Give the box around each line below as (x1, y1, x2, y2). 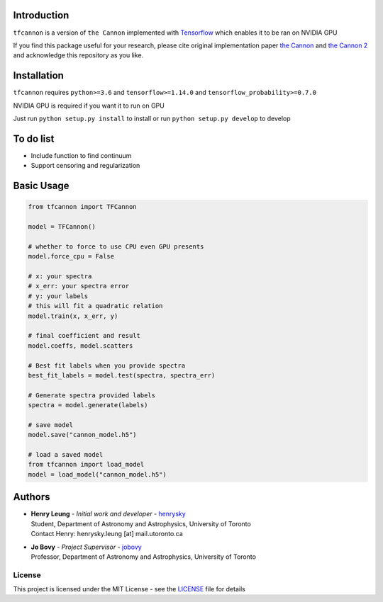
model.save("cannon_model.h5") (28, 431, 138, 439)
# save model (28, 421, 74, 428)
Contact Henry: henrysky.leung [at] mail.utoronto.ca (30, 530, 184, 538)
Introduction (13, 9, 70, 21)
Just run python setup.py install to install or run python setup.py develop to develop (13, 114, 291, 123)
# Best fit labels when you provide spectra (28, 361, 186, 370)
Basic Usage (13, 180, 70, 192)
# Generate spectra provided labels (28, 391, 156, 399)
